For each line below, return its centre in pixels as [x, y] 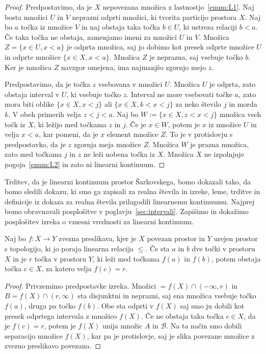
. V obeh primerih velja [45, 114]
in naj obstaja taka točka [121, 27]
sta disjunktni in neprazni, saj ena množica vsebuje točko [167, 296]
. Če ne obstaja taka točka [182, 315]
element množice [132, 134]
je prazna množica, [220, 144]
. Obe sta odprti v [125, 306]
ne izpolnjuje [224, 154]
